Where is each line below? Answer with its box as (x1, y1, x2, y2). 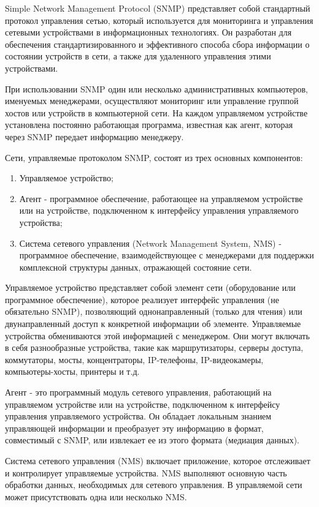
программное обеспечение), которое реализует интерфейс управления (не (5, 293, 279, 306)
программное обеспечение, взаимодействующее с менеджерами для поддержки (19, 249, 314, 261)
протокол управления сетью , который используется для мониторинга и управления (5, 13, 313, 26)
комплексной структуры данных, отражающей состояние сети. (19, 260, 252, 273)
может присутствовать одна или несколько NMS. (5, 490, 187, 503)
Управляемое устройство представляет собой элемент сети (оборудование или (5, 281, 296, 294)
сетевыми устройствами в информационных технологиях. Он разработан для (5, 26, 292, 39)
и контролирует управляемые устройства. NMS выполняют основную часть (5, 466, 287, 479)
